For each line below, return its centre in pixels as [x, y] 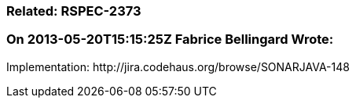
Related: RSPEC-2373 [74, 11]
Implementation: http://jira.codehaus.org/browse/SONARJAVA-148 [178, 66]
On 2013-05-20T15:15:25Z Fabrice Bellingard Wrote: [170, 39]
